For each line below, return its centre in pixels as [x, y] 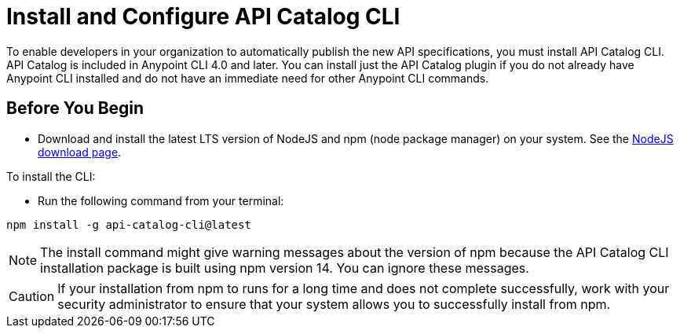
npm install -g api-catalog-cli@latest [129, 224]
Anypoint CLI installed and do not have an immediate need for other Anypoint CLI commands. [248, 78]
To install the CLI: [51, 176]
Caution [32, 296]
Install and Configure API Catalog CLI [203, 17]
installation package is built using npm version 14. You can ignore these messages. [285, 268]
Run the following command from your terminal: [161, 200]
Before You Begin [75, 108]
